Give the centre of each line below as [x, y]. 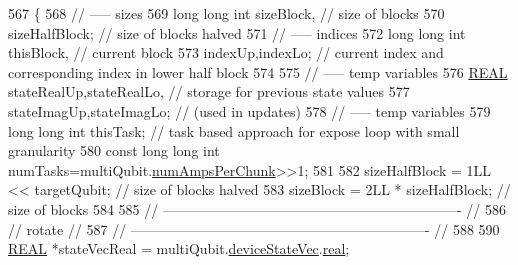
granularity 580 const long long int [114, 150]
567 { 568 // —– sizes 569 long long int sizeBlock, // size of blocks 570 [226, 13]
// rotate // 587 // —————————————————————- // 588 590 [254, 228]
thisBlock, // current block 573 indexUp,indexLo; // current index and [226, 52]
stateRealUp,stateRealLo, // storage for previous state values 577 [209, 91]
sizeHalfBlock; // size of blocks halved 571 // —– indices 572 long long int [237, 32]
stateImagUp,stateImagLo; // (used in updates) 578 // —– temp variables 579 [249, 110]
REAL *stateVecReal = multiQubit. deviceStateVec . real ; [179, 248]
